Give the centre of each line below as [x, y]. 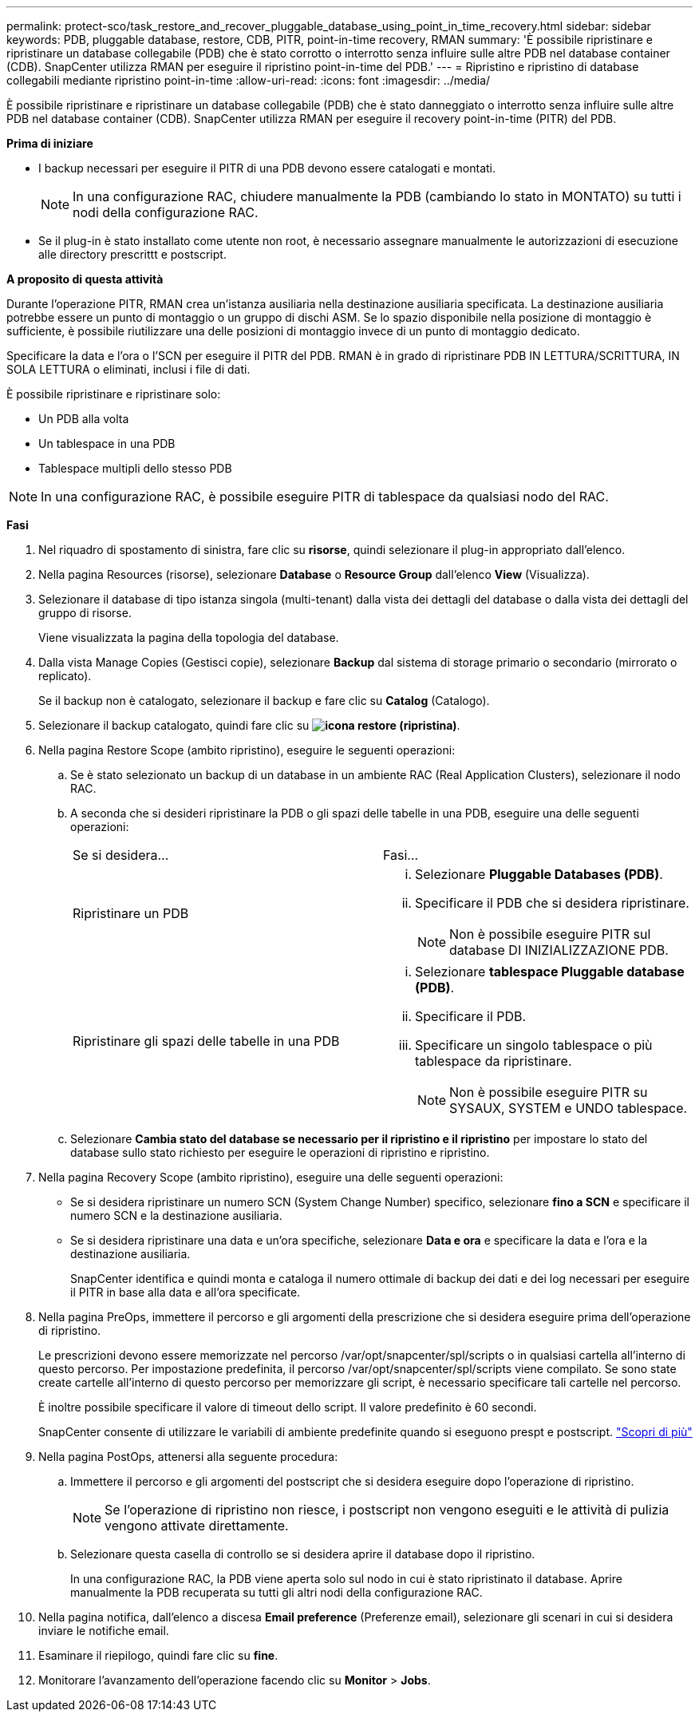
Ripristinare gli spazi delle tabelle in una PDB [206, 1041]
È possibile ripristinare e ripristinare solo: [114, 394]
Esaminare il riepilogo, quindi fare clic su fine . [158, 1655]
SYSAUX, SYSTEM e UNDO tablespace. [569, 1108]
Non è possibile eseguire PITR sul [550, 934]
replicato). [65, 676]
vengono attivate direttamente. [197, 1526]
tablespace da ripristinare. [494, 1061]
